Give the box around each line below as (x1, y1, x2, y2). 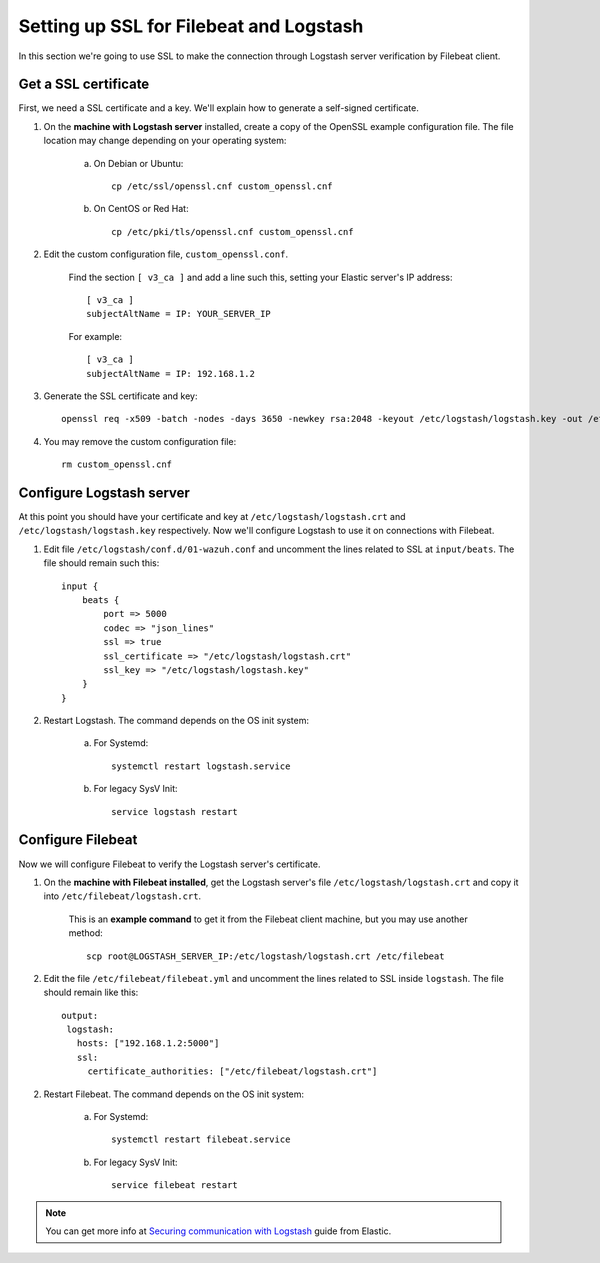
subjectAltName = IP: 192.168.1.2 (86, 368, 255, 379)
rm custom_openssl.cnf (61, 459, 173, 470)
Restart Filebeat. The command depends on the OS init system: (43, 1088, 305, 1100)
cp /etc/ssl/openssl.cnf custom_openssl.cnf (111, 181, 334, 192)
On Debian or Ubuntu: (93, 157, 184, 169)
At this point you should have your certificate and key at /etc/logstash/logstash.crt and (18, 511, 406, 522)
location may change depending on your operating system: (43, 135, 287, 147)
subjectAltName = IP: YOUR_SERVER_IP (86, 308, 272, 320)
